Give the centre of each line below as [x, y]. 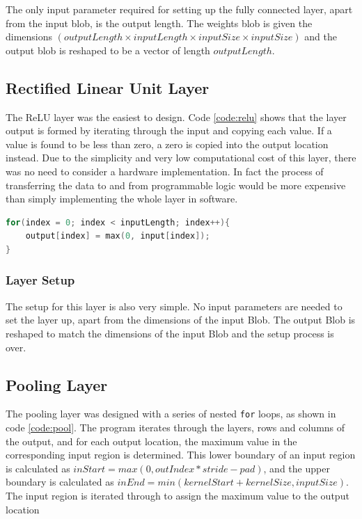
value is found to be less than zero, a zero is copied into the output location [167, 144]
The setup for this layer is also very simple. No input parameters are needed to [174, 306]
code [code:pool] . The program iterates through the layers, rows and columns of [175, 427]
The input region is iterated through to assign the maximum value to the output [178, 495]
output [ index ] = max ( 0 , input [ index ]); [118, 236]
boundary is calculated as [60, 482]
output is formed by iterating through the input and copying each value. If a [169, 130]
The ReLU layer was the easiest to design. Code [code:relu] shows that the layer [176, 117]
